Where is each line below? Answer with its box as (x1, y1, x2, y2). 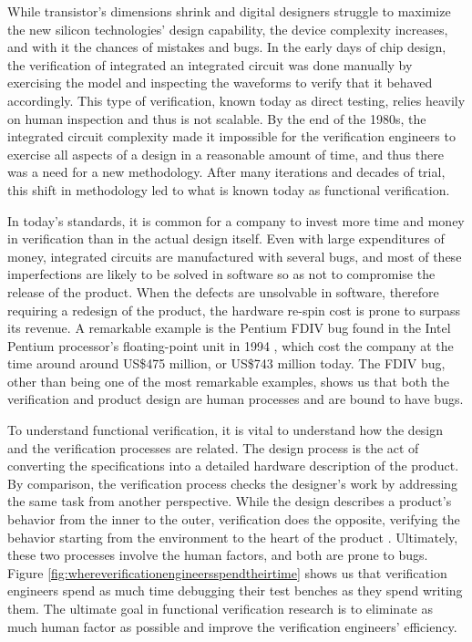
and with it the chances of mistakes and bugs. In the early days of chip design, (7, 37, 446, 57)
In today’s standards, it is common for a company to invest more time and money (7, 211, 465, 230)
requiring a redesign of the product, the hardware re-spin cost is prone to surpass (7, 300, 461, 319)
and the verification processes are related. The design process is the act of (7, 438, 419, 457)
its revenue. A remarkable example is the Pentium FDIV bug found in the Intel (7, 318, 451, 337)
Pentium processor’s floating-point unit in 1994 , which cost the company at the (7, 336, 454, 355)
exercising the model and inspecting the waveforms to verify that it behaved (7, 73, 433, 92)
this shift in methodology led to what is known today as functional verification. (7, 180, 450, 199)
